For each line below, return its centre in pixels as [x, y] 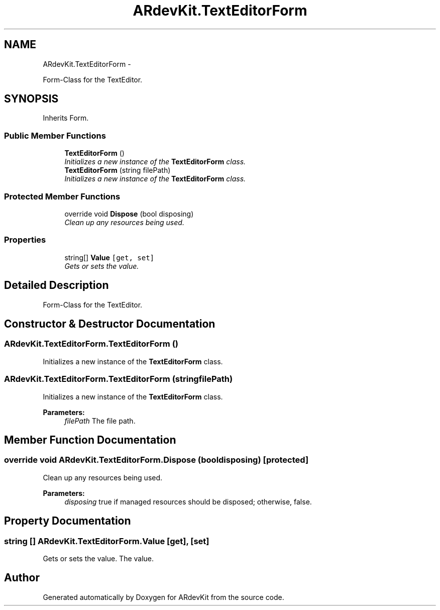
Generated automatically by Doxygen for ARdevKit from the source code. [163, 597]
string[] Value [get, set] [109, 257]
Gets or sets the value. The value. [98, 558]
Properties [25, 240]
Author [22, 578]
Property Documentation [68, 521]
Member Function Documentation [90, 440]
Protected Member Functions [62, 196]
